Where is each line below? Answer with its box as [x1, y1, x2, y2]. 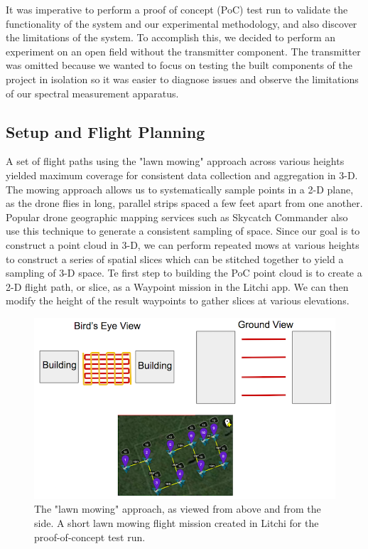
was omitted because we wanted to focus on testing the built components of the [6, 58, 352, 73]
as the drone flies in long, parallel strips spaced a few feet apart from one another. [6, 196, 363, 210]
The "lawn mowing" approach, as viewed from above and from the [34, 501, 321, 516]
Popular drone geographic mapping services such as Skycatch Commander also [6, 209, 348, 224]
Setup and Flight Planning [6, 120, 205, 142]
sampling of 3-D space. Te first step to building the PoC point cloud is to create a [6, 265, 362, 280]
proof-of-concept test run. [34, 529, 146, 544]
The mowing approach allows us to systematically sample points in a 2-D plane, [6, 181, 354, 196]
